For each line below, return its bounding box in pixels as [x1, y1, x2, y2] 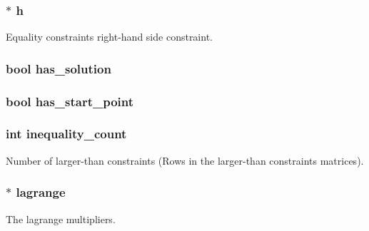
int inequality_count [6, 125, 127, 143]
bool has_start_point [6, 92, 134, 110]
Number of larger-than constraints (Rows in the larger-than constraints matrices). [6, 153, 364, 168]
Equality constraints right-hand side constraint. [6, 29, 213, 44]
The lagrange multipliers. [6, 211, 116, 226]
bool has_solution [6, 59, 111, 77]
